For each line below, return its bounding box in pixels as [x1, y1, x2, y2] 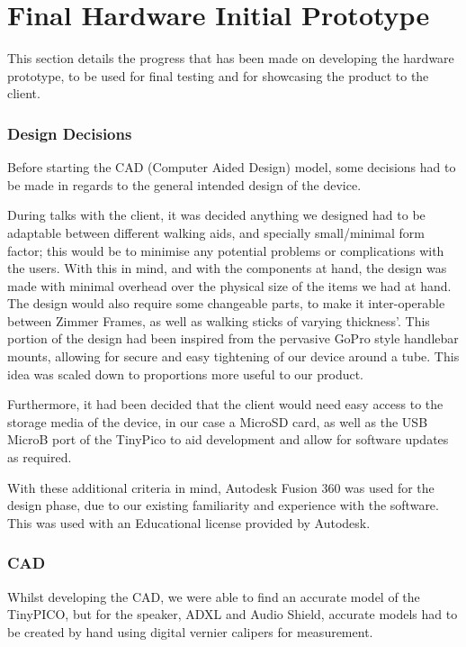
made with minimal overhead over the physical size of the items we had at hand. [7, 276, 452, 295]
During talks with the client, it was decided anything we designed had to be [7, 205, 426, 224]
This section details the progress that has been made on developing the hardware [7, 49, 454, 68]
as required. [7, 448, 72, 467]
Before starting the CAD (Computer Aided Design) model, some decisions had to [7, 158, 456, 177]
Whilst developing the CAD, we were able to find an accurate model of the [7, 587, 420, 606]
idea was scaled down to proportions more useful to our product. [7, 364, 364, 383]
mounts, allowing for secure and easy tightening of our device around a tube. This [7, 347, 460, 366]
